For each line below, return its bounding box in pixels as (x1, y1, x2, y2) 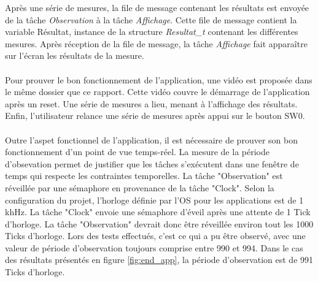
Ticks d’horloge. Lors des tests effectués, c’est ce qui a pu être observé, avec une (5, 229, 306, 242)
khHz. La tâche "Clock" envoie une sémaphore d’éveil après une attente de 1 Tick (5, 205, 311, 218)
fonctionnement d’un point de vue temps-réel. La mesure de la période (5, 145, 270, 158)
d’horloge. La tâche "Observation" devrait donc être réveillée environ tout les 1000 (5, 217, 314, 230)
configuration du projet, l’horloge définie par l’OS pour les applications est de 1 (5, 193, 304, 206)
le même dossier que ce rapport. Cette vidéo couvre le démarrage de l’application (5, 85, 310, 98)
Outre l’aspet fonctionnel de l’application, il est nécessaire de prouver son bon (5, 133, 298, 146)
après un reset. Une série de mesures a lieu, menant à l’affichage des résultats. (5, 97, 298, 110)
